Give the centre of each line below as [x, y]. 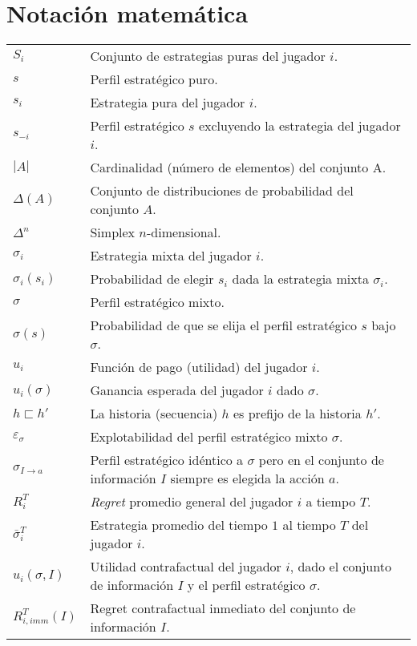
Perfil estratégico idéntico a [167, 460]
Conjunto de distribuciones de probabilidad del [222, 191]
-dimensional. [184, 232]
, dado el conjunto [340, 567]
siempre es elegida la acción [247, 478]
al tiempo [309, 525]
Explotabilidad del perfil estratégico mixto [209, 437]
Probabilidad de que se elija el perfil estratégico [223, 325]
